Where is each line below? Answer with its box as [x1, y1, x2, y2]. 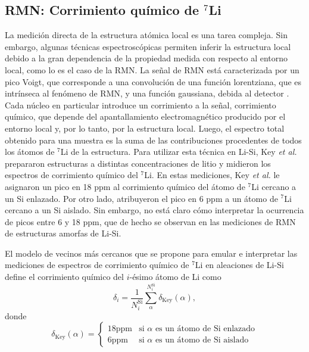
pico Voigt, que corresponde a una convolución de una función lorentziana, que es [5, 75, 302, 88]
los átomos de [5, 145, 55, 158]
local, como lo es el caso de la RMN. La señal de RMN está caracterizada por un [5, 63, 299, 76]
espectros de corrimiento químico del [5, 169, 138, 181]
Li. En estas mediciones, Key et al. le [144, 169, 280, 181]
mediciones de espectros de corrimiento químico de [5, 258, 189, 271]
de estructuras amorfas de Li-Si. [5, 227, 121, 239]
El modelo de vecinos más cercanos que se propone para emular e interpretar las [5, 247, 298, 259]
